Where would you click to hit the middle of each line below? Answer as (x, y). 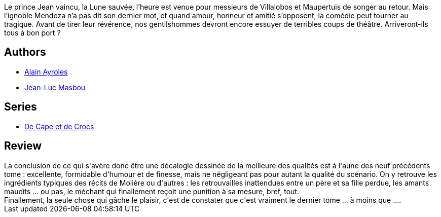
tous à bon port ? (32, 33)
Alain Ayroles (46, 71)
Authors (25, 52)
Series (21, 107)
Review (23, 146)
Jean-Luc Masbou (55, 87)
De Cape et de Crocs (59, 126)
